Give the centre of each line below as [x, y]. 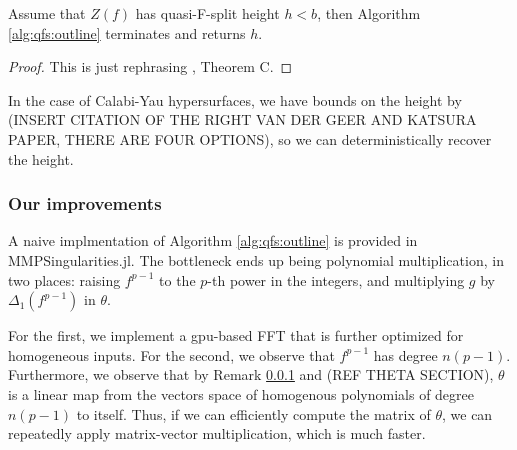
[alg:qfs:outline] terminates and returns [127, 32]
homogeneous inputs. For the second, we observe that [171, 354]
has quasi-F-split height [207, 13]
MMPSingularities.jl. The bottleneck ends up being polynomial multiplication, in [256, 259]
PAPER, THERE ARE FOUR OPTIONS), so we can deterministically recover [250, 138]
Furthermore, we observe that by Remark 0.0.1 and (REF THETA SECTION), [251, 374]
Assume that [47, 13]
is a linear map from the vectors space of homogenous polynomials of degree [241, 393]
